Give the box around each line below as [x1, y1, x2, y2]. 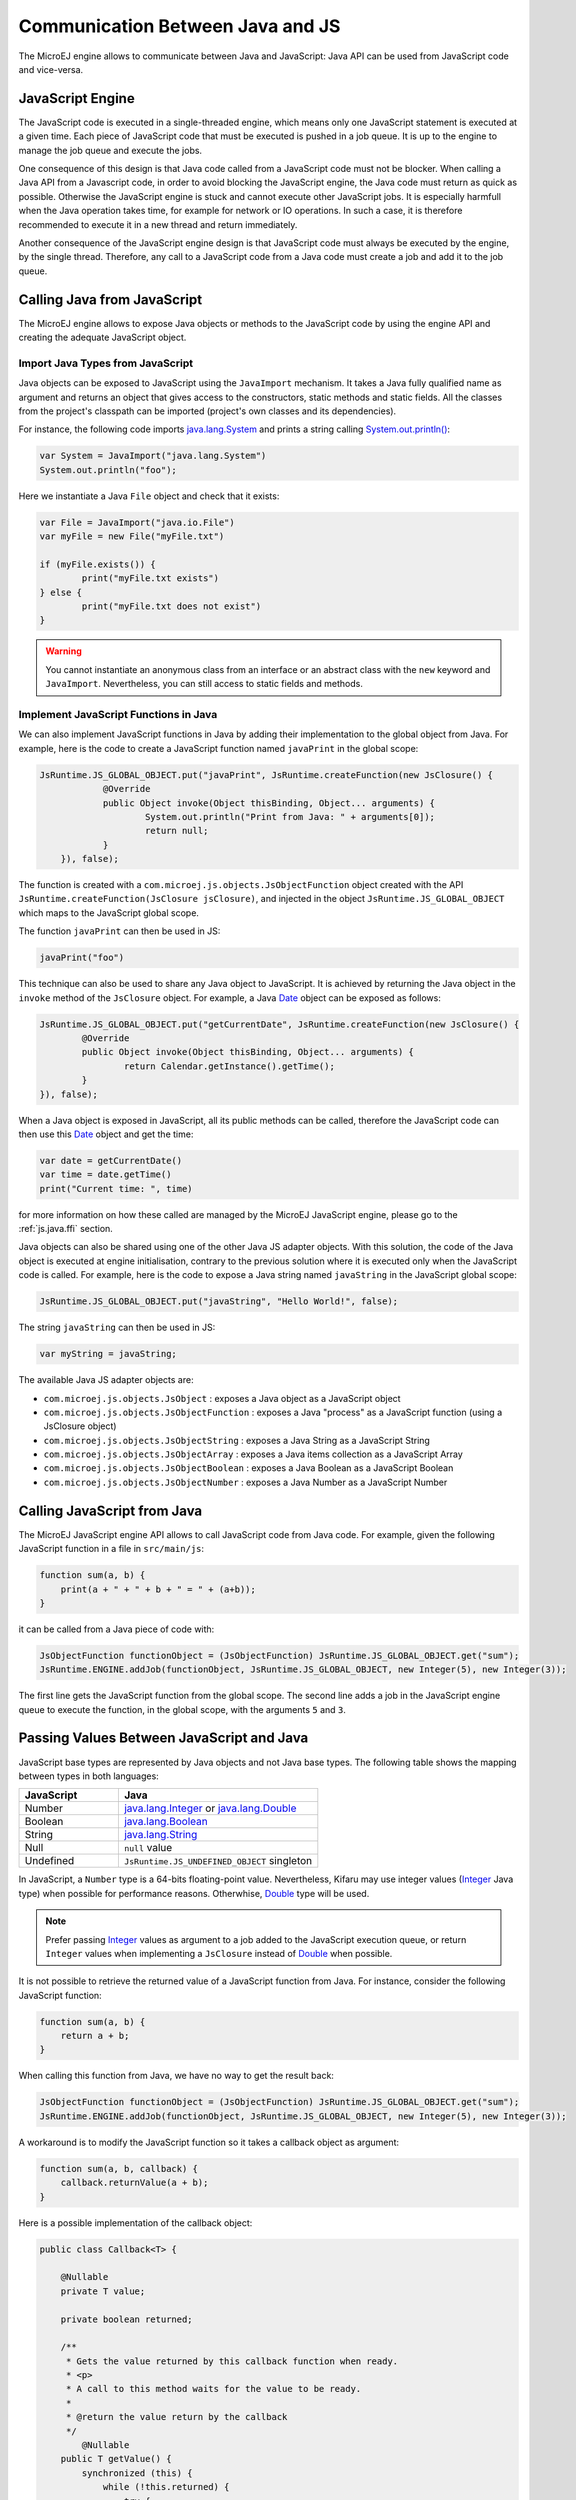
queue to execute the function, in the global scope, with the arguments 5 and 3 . [18, 1703, 347, 1715]
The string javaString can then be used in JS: [18, 1321, 216, 1334]
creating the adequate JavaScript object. [18, 331, 187, 344]
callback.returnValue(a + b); [60, 2177, 209, 2189]
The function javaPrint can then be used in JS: [18, 925, 221, 937]
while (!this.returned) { [102, 2481, 230, 2493]
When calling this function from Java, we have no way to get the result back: [18, 2070, 335, 2082]
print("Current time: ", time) [39, 1183, 194, 1194]
